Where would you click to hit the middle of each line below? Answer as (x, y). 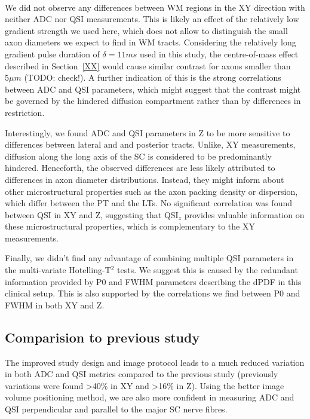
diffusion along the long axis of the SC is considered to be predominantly (138, 156)
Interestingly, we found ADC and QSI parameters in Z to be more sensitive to (148, 132)
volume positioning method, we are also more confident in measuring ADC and (150, 397)
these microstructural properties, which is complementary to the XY (130, 226)
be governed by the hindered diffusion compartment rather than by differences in (153, 101)
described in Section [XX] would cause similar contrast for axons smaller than (148, 65)
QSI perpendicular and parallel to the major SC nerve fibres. (116, 409)
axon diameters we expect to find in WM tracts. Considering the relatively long (151, 42)
